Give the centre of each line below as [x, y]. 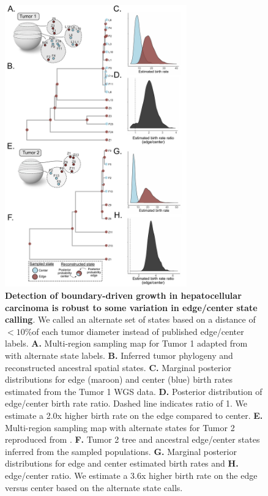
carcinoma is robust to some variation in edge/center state [131, 307]
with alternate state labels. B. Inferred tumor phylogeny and [119, 355]
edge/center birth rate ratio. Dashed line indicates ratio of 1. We [126, 403]
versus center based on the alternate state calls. [94, 487]
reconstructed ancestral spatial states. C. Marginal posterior [118, 367]
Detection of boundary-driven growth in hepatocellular [123, 295]
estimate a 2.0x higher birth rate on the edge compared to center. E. [134, 415]
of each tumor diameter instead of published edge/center [138, 331]
